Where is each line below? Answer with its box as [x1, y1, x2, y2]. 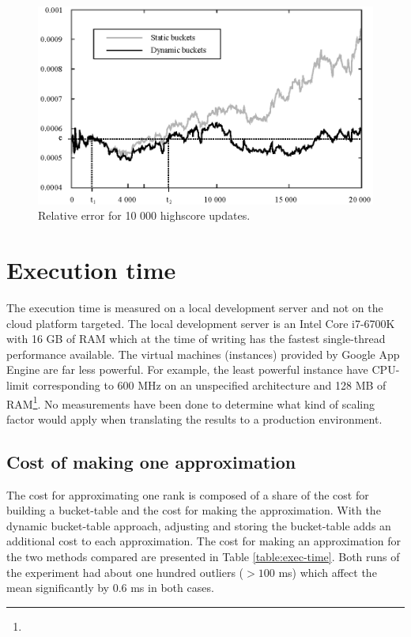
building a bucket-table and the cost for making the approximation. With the [6, 502, 381, 518]
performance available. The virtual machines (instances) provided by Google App [6, 345, 400, 362]
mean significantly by [6, 579, 109, 596]
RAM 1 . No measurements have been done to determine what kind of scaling [6, 393, 375, 412]
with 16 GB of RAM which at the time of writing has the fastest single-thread [6, 330, 386, 347]
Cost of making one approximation [6, 449, 296, 473]
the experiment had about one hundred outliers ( [6, 563, 244, 580]
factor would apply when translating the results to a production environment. [6, 410, 383, 427]
